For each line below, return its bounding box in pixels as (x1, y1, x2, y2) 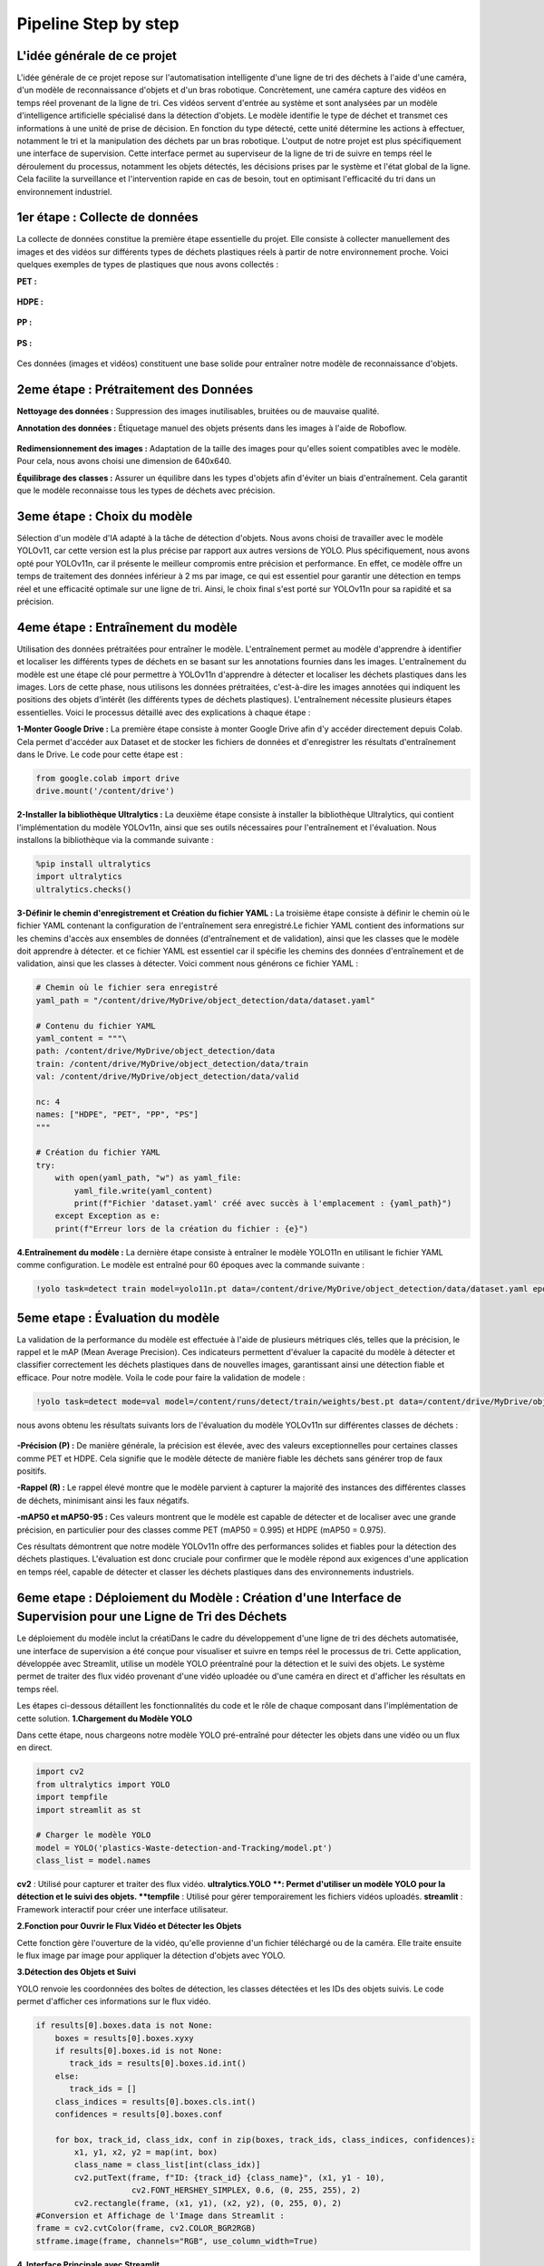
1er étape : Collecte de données (16, 209, 199, 226)
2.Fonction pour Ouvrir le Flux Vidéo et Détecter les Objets (16, 1921, 242, 1932)
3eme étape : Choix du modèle (16, 508, 193, 524)
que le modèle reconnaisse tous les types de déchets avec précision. (16, 485, 276, 496)
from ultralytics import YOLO (35, 1779, 170, 1789)
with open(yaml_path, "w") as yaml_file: (54, 1173, 242, 1183)
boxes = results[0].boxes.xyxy (54, 2033, 194, 2043)
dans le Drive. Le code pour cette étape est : (16, 749, 183, 760)
